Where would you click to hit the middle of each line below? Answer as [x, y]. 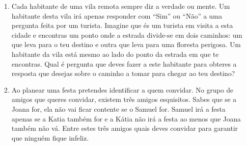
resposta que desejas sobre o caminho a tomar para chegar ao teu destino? [123, 73]
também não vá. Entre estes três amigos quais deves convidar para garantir [125, 128]
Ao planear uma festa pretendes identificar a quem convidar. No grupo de [122, 89]
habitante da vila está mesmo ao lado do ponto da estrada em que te [115, 54]
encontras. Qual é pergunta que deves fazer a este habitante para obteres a [124, 63]
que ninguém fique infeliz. [50, 137]
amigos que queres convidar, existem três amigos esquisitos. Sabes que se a [124, 99]
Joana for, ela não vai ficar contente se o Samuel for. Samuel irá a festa [119, 109]
